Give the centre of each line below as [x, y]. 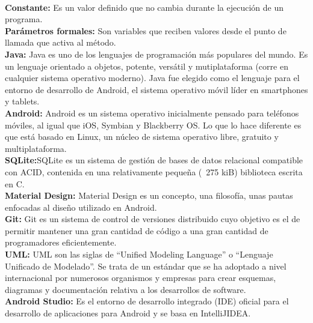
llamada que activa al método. [60, 42]
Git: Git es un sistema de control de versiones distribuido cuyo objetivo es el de [153, 219]
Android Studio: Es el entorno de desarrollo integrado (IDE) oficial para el [147, 301]
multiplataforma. [36, 148]
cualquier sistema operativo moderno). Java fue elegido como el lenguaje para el [152, 78]
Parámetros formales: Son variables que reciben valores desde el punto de [146, 30]
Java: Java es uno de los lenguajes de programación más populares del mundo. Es [156, 54]
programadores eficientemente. [61, 242]
